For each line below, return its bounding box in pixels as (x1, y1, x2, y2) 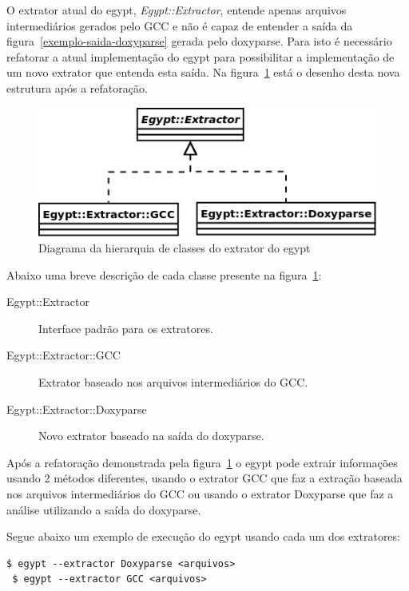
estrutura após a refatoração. (6, 79, 148, 96)
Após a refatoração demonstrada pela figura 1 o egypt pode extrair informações (6, 454, 398, 470)
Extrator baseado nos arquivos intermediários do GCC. (38, 373, 308, 390)
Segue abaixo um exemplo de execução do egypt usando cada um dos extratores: (6, 528, 400, 545)
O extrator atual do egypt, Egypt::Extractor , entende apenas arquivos (6, 2, 347, 18)
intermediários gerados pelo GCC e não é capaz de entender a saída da (6, 17, 353, 34)
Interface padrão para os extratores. (38, 319, 213, 336)
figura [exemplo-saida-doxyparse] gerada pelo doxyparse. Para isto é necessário (6, 33, 392, 50)
